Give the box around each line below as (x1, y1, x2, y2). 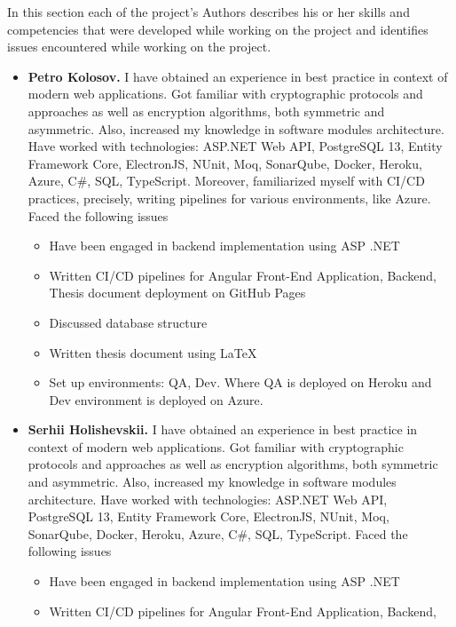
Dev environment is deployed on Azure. (49, 390, 263, 409)
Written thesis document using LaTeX (49, 343, 257, 361)
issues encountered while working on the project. (7, 37, 271, 56)
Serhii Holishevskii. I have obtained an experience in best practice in (28, 420, 418, 439)
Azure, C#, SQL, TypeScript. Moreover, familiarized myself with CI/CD (28, 171, 425, 190)
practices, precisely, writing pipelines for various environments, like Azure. (28, 188, 431, 207)
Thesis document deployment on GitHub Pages (49, 283, 306, 302)
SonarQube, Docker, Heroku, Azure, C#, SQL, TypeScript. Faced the (28, 524, 408, 543)
